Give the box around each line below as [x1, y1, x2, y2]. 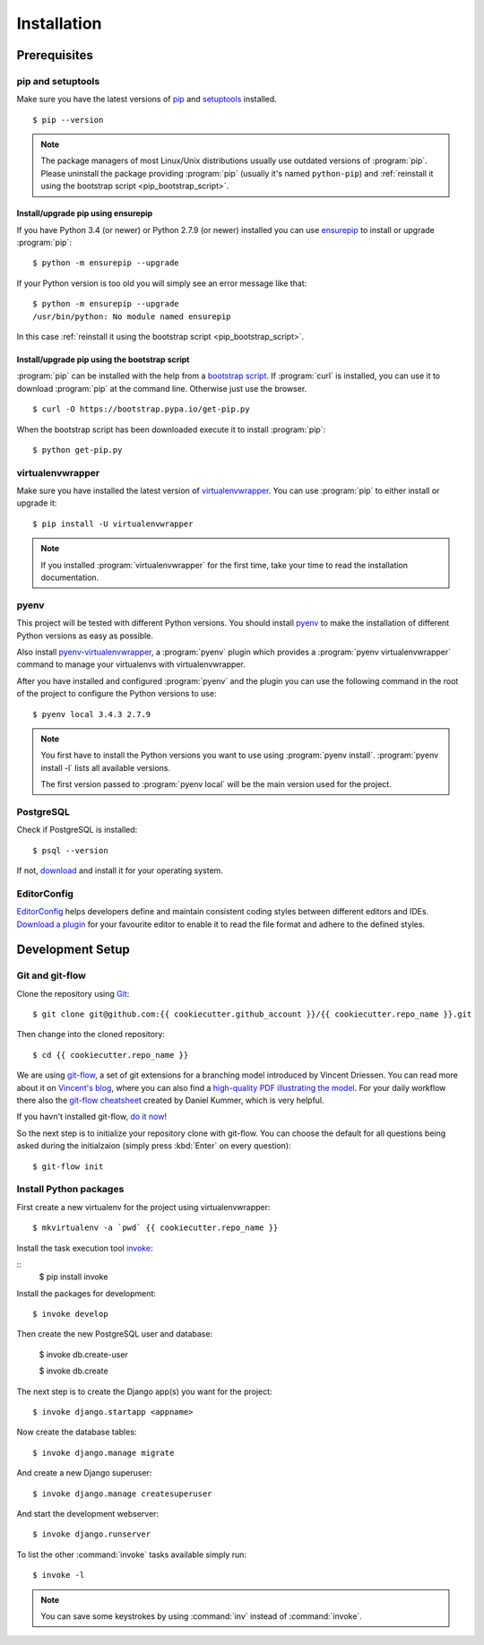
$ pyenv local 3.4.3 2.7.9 [32, 709, 151, 719]
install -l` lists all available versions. [40, 762, 171, 773]
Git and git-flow [16, 969, 87, 982]
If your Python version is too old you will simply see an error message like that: [16, 278, 307, 289]
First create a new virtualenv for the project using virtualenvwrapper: [16, 1201, 271, 1212]
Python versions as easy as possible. [16, 630, 154, 641]
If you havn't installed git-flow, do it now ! [16, 1112, 168, 1122]
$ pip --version [32, 115, 104, 125]
